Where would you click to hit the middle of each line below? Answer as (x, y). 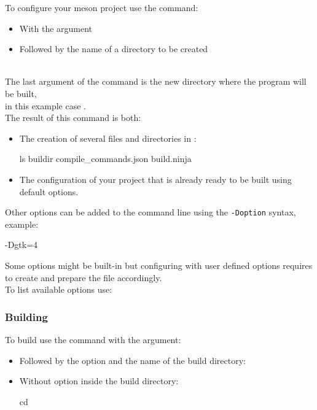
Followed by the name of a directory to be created (114, 49)
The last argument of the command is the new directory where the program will (156, 81)
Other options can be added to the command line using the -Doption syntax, (151, 212)
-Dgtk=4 (22, 245)
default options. (49, 191)
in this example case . (45, 105)
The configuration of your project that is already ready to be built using (155, 179)
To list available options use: (59, 289)
